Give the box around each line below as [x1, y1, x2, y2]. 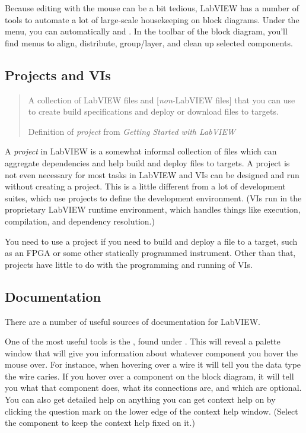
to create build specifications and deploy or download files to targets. [28, 105, 279, 118]
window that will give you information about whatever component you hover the [5, 346, 298, 359]
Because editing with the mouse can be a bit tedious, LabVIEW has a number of [5, 2, 299, 14]
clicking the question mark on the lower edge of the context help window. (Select [5, 404, 298, 417]
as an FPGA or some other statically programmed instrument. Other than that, [5, 246, 296, 259]
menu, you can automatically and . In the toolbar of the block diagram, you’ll [5, 25, 288, 37]
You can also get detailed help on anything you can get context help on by [5, 393, 276, 406]
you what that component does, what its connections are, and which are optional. [5, 381, 302, 394]
